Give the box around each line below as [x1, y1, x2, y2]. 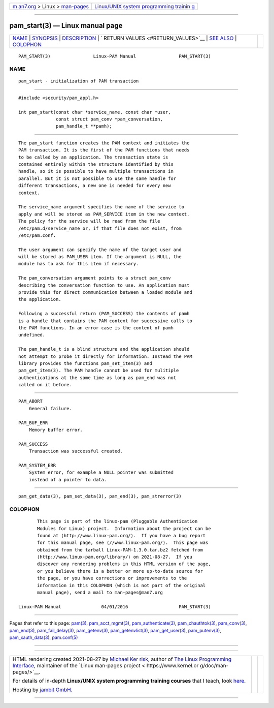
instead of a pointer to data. [28, 477, 107, 482]
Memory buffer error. [28, 427, 83, 433]
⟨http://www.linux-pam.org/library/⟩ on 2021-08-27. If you [37, 554, 192, 560]
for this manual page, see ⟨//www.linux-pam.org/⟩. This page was [37, 540, 209, 546]
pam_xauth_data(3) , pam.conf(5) [9, 634, 78, 640]
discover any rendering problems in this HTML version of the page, [37, 561, 211, 567]
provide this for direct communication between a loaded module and [18, 290, 192, 295]
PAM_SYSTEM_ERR [18, 463, 56, 468]
